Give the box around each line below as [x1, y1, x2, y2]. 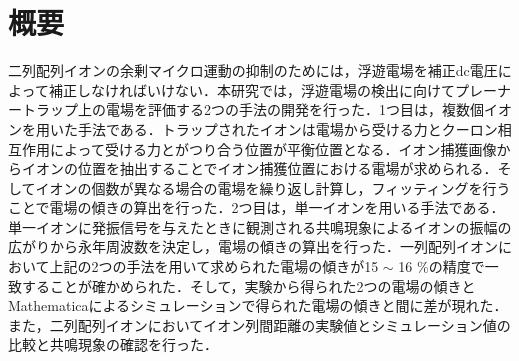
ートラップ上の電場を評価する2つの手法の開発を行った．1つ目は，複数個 [8, 99, 484, 120]
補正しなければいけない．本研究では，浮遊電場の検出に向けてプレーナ [48, 79, 511, 100]
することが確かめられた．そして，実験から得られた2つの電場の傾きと [21, 275, 476, 296]
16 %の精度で [398, 256, 485, 277]
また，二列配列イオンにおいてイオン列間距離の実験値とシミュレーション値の [8, 314, 511, 335]
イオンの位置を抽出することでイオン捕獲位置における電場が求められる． [21, 158, 498, 179]
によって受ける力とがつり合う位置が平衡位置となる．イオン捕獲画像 [49, 138, 497, 159]
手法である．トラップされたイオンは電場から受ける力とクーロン [77, 118, 498, 139]
